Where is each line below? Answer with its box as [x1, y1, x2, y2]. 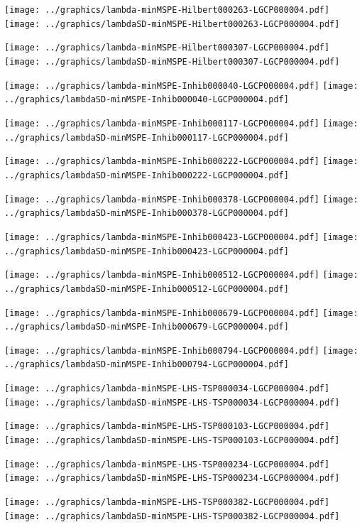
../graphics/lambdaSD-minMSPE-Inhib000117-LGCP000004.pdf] [4, 132, 289, 143]
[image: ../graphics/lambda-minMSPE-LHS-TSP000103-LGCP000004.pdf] [4, 421, 330, 432]
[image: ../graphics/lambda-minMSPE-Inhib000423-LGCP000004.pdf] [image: [4, 232, 358, 242]
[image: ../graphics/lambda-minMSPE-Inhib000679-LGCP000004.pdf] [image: [4, 308, 358, 318]
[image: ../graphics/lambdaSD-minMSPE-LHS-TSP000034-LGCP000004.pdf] [4, 397, 340, 408]
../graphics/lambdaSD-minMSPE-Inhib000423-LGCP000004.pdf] [4, 246, 289, 256]
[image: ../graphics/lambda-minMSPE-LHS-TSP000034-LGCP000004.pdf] [4, 384, 330, 394]
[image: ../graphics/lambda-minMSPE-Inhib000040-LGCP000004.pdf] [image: [4, 80, 358, 91]
